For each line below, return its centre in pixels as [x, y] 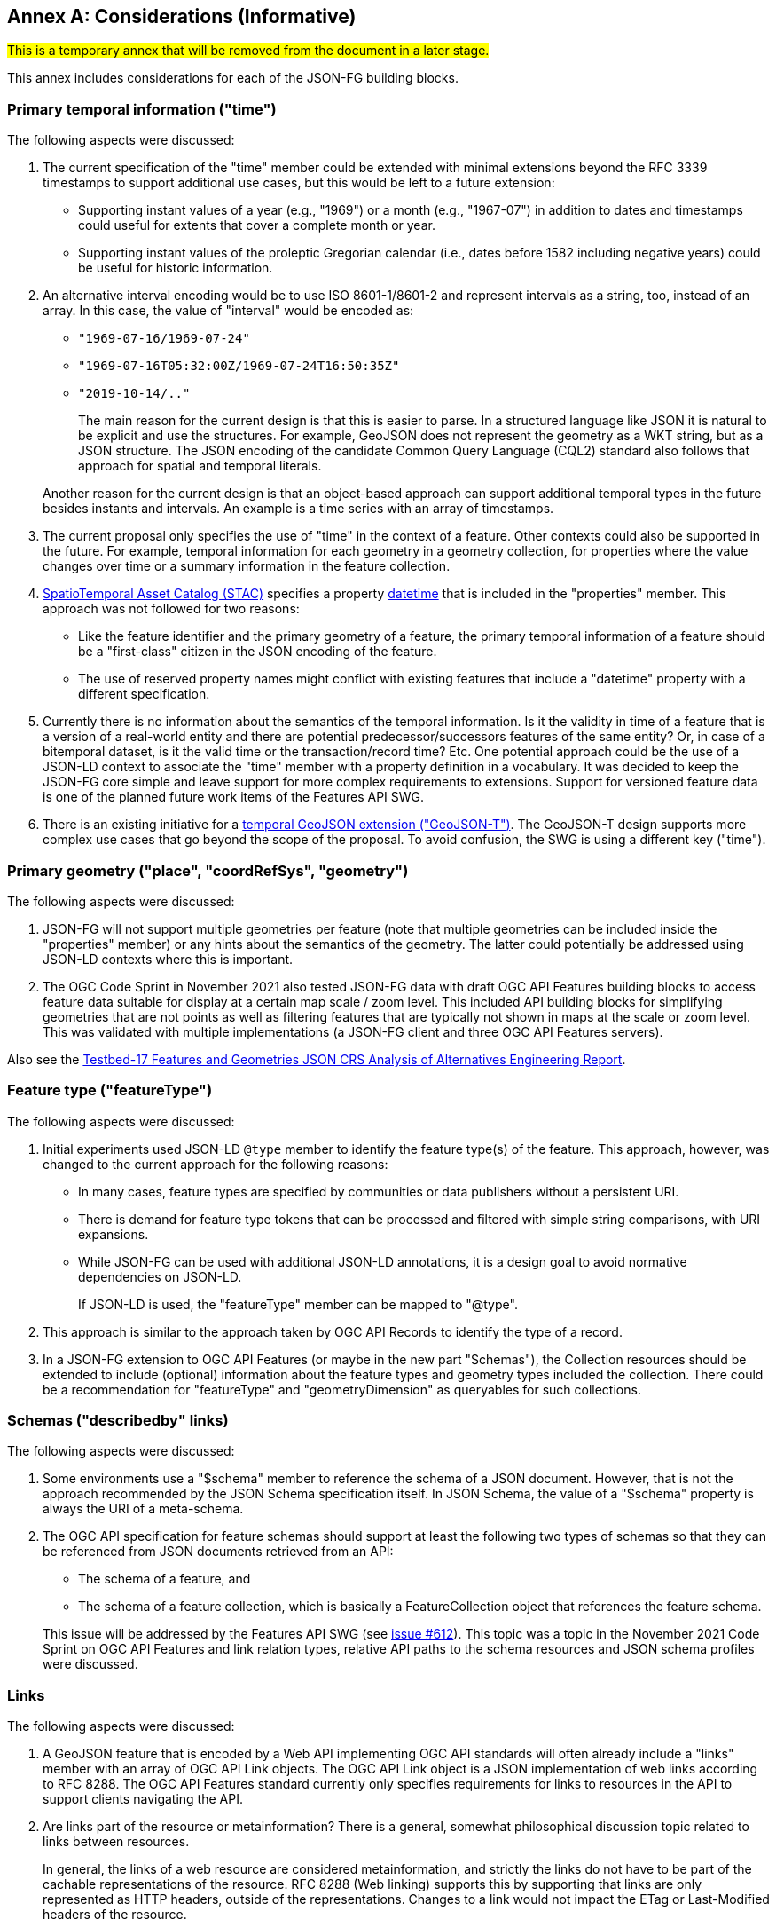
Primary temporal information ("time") [142, 109]
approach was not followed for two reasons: [171, 609]
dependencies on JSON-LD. [160, 1276]
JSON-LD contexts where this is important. [168, 959]
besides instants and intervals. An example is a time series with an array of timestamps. [298, 509]
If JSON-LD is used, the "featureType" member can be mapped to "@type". [298, 1304]
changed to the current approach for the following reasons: [216, 1164]
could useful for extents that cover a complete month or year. [257, 225]
